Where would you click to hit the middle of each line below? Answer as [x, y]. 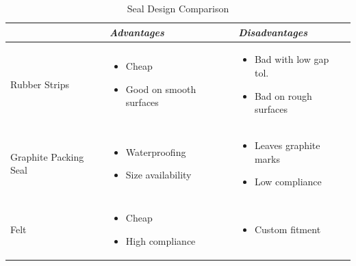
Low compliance [288, 182]
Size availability [158, 175]
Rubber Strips [40, 84]
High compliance [161, 240]
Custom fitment [288, 229]
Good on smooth [161, 89]
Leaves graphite [287, 145]
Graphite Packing [47, 156]
